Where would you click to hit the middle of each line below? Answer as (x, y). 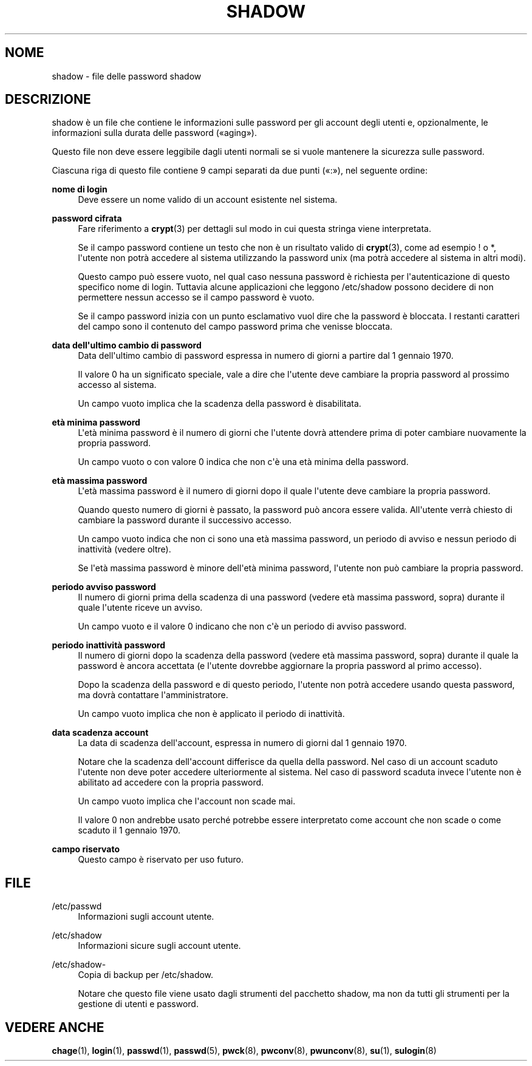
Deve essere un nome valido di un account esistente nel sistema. (208, 200)
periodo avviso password (104, 587)
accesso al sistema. (117, 385)
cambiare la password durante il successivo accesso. (185, 520)
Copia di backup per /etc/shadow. (146, 975)
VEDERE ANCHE (55, 1027)
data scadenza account (100, 733)
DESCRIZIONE (48, 100)
